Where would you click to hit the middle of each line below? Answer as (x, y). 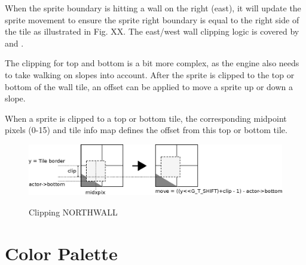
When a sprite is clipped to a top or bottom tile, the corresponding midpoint (146, 118)
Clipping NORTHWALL (73, 212)
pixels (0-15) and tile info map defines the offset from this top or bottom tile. (146, 130)
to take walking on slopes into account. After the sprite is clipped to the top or (150, 74)
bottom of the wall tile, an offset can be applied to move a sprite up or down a (149, 86)
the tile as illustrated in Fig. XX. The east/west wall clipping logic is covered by (152, 31)
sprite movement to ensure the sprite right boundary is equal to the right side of (152, 19)
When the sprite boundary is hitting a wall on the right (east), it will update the (153, 8)
